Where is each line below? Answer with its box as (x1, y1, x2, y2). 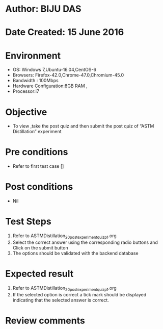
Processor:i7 (12, 88, 40, 94)
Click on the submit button (12, 244, 68, 250)
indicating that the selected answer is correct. (12, 297, 110, 303)
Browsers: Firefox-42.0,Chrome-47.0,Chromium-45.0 (12, 72, 124, 78)
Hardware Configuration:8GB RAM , (12, 83, 88, 89)
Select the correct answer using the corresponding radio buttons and (12, 239, 158, 245)
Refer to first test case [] (12, 163, 64, 169)
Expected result (5, 268, 74, 280)
